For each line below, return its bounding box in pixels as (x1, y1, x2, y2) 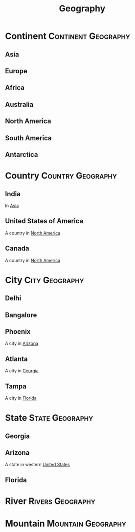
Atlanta (5, 355, 28, 363)
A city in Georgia (5, 368, 39, 374)
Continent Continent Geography (5, 30, 131, 42)
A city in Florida (5, 395, 37, 401)
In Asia (5, 203, 19, 208)
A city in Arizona (5, 340, 38, 347)
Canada (5, 244, 29, 253)
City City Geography (5, 274, 84, 286)
